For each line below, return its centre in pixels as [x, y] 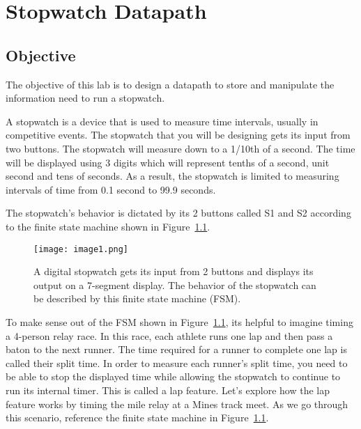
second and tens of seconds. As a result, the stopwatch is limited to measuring [172, 176]
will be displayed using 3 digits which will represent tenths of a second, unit [168, 162]
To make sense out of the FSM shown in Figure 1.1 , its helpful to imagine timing [179, 321]
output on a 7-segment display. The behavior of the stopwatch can [175, 284]
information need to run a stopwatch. [85, 98]
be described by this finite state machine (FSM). [137, 298]
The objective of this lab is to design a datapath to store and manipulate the [170, 84]
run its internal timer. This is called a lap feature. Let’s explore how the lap [168, 390]
